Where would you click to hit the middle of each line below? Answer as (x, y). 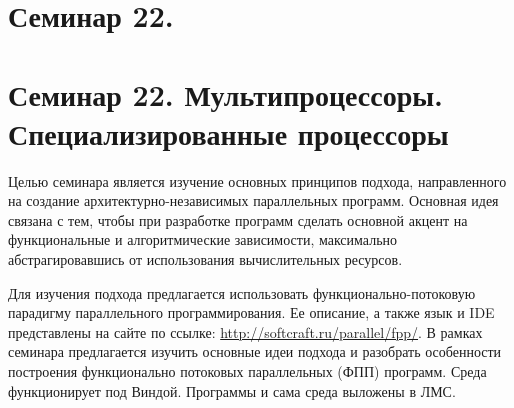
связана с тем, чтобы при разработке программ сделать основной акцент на (238, 219)
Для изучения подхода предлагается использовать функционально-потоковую (242, 292)
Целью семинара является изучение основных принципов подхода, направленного (257, 180)
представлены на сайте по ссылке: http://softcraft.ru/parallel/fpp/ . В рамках (245, 331)
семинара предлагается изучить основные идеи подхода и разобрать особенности (255, 351)
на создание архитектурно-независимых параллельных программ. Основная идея (253, 200)
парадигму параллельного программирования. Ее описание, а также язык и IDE (251, 312)
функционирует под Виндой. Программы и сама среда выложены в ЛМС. (232, 390)
